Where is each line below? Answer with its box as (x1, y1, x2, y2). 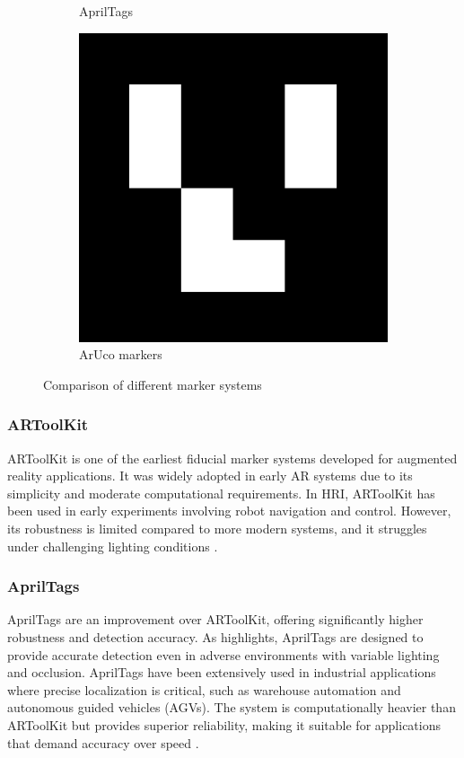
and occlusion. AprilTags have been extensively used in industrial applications (7, 663, 436, 682)
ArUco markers (79, 345, 162, 364)
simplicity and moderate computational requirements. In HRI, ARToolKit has (7, 483, 435, 502)
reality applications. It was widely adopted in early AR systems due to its (7, 466, 413, 485)
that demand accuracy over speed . (7, 733, 199, 752)
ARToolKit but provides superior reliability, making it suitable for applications (7, 715, 442, 734)
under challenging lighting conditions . (7, 536, 218, 555)
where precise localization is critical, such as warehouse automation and (7, 680, 401, 699)
